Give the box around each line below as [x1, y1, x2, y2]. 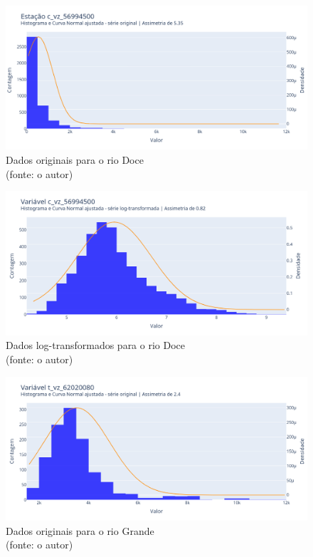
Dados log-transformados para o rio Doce [6, 338, 185, 353]
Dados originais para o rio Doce [6, 152, 144, 167]
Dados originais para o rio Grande [6, 523, 154, 538]
